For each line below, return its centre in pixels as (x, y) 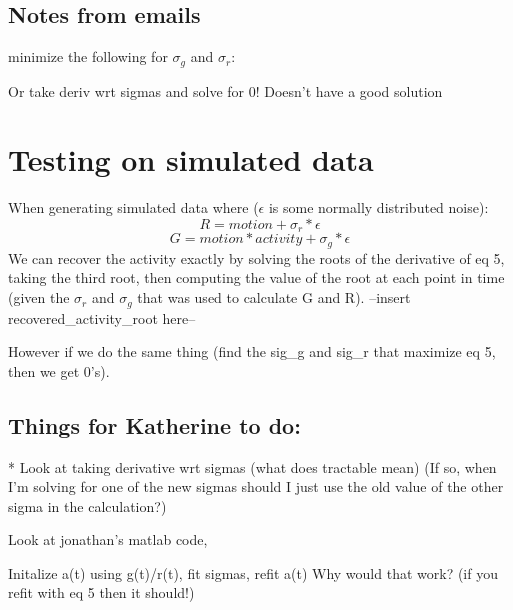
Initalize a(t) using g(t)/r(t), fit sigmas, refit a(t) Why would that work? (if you (253, 572)
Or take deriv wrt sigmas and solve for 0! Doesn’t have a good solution (225, 90)
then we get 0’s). (59, 370)
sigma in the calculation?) (87, 505)
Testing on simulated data (191, 159)
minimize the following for (88, 56)
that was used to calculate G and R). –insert (274, 297)
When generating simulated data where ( (133, 207)
